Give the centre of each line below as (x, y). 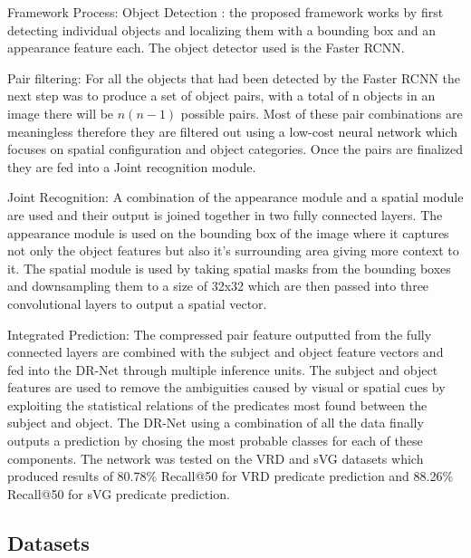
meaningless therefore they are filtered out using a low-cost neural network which (233, 131)
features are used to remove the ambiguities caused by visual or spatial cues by (226, 387)
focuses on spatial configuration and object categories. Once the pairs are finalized (235, 149)
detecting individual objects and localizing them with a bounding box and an (222, 29)
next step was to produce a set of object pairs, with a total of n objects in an (221, 96)
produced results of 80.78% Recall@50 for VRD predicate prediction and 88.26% (231, 476)
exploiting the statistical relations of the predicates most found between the (217, 404)
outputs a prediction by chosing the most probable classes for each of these (215, 441)
